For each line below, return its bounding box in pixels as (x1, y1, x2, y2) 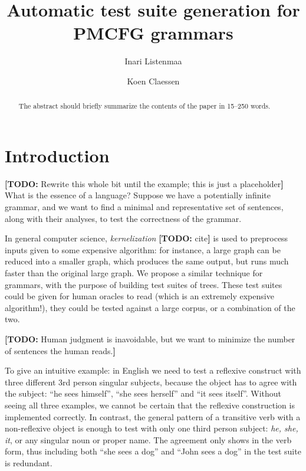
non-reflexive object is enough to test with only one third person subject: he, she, (5, 422, 298, 434)
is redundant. (5, 456, 52, 469)
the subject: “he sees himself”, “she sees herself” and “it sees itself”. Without (5, 387, 282, 400)
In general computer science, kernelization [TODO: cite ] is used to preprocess (5, 232, 288, 244)
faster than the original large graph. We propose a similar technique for (5, 267, 263, 279)
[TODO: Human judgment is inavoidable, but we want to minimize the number (5, 333, 295, 345)
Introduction (5, 143, 110, 167)
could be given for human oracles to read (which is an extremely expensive (5, 290, 274, 302)
